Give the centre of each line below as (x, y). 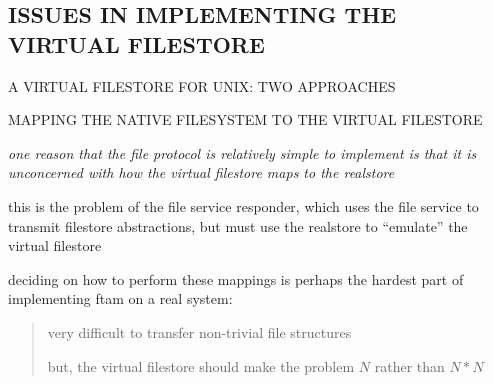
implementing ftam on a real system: (120, 298)
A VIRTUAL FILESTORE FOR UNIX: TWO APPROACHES (202, 85)
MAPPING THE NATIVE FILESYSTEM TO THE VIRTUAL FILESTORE (245, 119)
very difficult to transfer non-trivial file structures (199, 331)
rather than (409, 365)
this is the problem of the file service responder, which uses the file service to (243, 205)
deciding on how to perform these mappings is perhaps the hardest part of (236, 278)
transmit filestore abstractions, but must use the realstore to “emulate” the (238, 225)
